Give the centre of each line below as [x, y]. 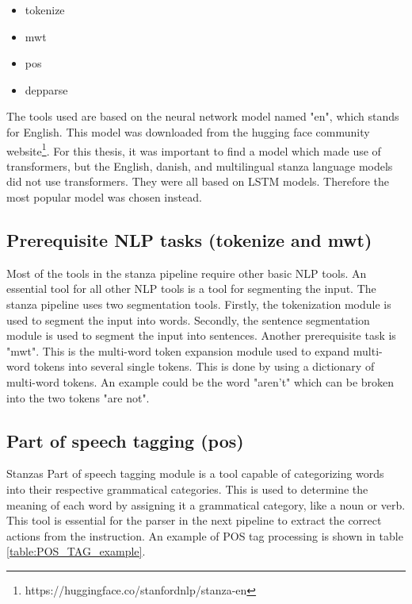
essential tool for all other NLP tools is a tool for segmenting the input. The [191, 289]
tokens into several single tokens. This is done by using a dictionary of [204, 366]
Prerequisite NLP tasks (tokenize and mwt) [189, 239]
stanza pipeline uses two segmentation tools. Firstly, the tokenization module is [199, 304]
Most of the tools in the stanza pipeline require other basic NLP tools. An [187, 273]
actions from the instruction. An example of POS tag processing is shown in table [205, 535]
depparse [46, 89]
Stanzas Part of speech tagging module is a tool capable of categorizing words [195, 473]
